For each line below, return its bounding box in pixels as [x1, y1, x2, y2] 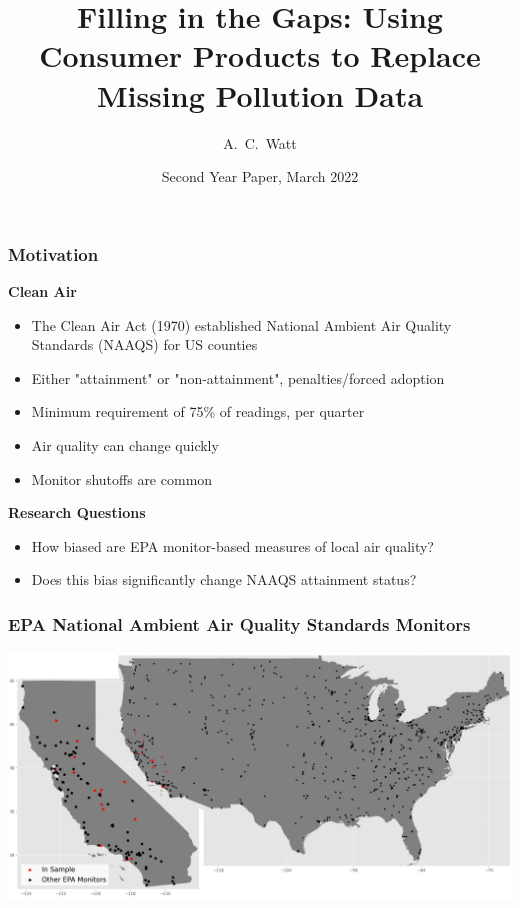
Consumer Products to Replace [39, 35, 481, 76]
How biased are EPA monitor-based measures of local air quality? [31, 535, 434, 556]
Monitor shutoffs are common [31, 468, 213, 489]
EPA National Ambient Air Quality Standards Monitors [8, 611, 471, 636]
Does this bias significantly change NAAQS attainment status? [31, 569, 417, 590]
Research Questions [8, 502, 146, 523]
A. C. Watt [223, 132, 297, 153]
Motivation [8, 241, 99, 266]
